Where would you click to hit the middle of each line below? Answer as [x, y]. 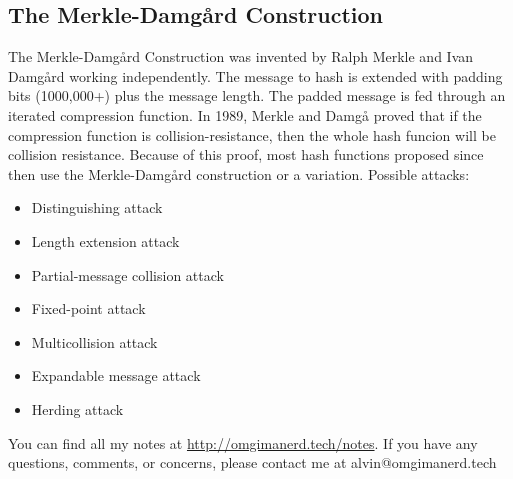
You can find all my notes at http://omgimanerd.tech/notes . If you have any [243, 442]
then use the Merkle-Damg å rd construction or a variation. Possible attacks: [239, 173]
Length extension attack [105, 240]
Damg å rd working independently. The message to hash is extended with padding [255, 75]
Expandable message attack [116, 375]
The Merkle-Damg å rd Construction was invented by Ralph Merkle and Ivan [241, 56]
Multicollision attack [94, 341]
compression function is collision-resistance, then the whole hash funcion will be [252, 134]
